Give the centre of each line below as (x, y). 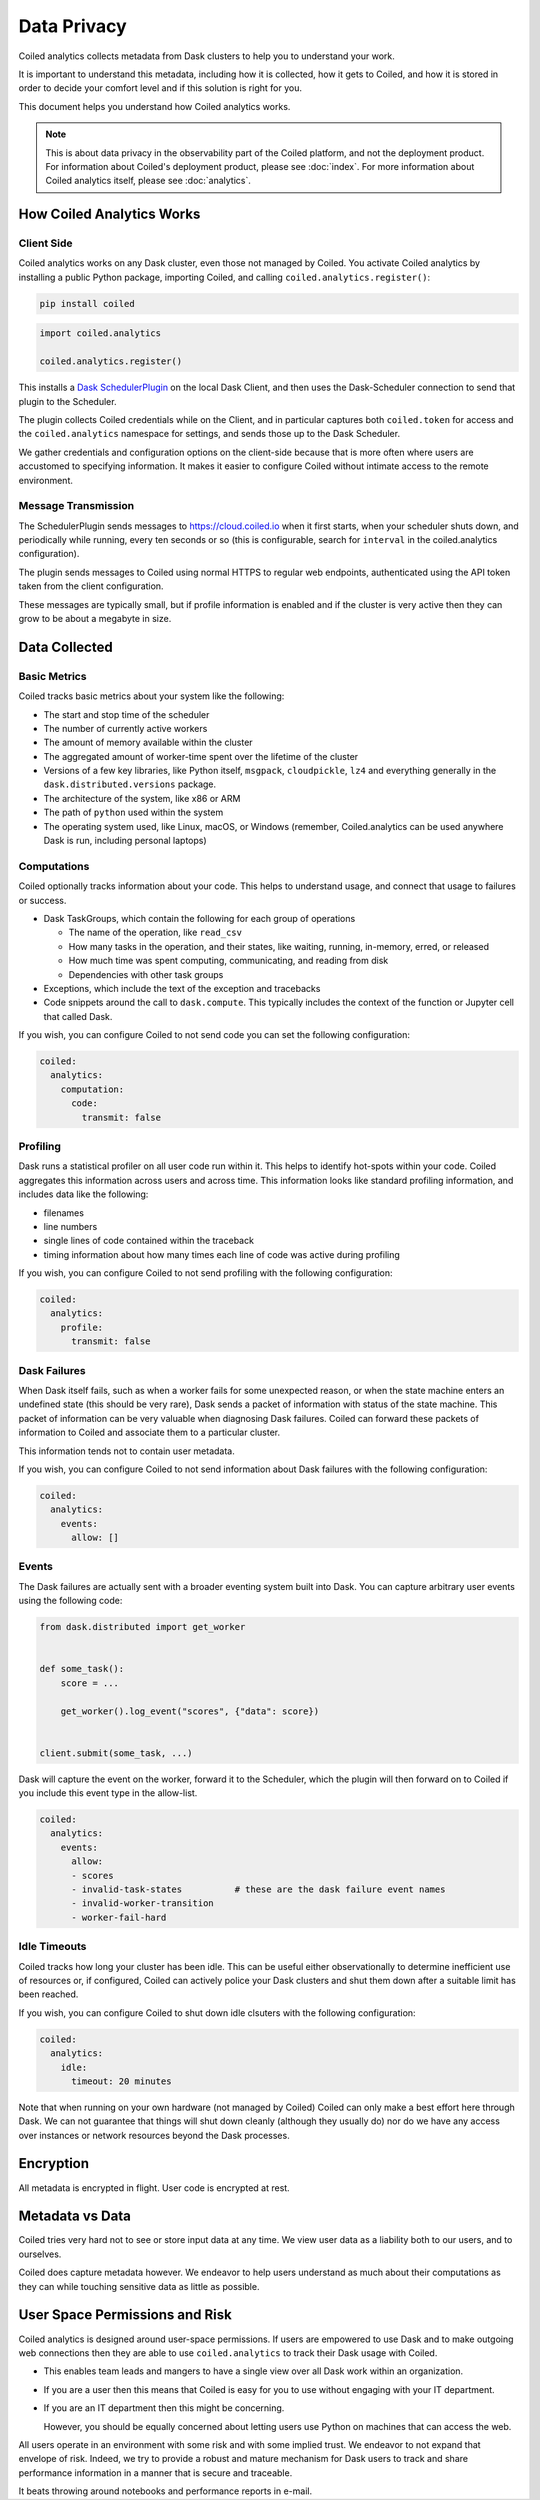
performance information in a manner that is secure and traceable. (155, 2472)
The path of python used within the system (133, 812)
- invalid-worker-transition (142, 1903)
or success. (42, 900)
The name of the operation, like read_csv (155, 932)
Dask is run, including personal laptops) (125, 841)
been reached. (48, 1994)
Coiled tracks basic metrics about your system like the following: (151, 696)
